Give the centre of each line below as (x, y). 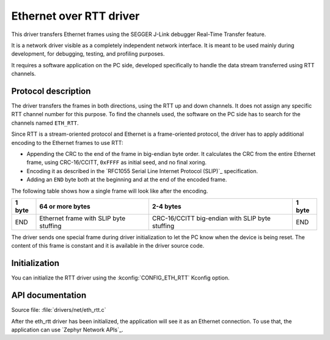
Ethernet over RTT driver (75, 16)
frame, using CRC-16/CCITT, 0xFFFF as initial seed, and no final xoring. (117, 163)
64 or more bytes (65, 206)
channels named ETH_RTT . (45, 123)
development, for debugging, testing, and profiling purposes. (88, 54)
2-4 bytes (167, 206)
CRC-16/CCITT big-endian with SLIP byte (211, 218)
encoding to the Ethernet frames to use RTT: (67, 142)
